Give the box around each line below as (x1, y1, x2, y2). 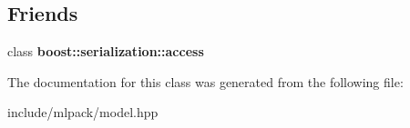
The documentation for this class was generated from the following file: (7, 72, 404, 91)
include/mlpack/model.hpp (7, 103, 159, 122)
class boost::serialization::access (7, 42, 204, 61)
